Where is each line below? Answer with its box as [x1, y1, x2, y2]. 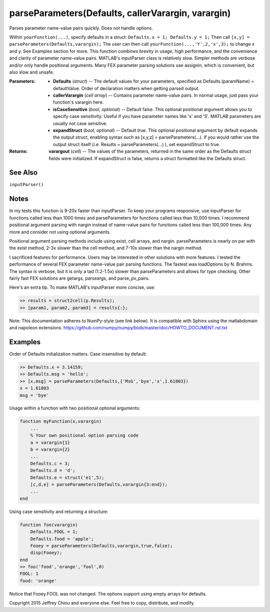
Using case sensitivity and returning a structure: [9, 508, 108, 514]
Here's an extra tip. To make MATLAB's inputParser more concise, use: [9, 284, 155, 290]
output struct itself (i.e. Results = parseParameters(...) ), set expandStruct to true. [53, 141, 220, 147]
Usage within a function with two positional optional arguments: [9, 405, 140, 411]
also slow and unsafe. [9, 69, 54, 75]
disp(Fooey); [30, 550, 62, 555]
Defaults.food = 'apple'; [30, 536, 94, 541]
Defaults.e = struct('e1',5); [30, 474, 104, 480]
